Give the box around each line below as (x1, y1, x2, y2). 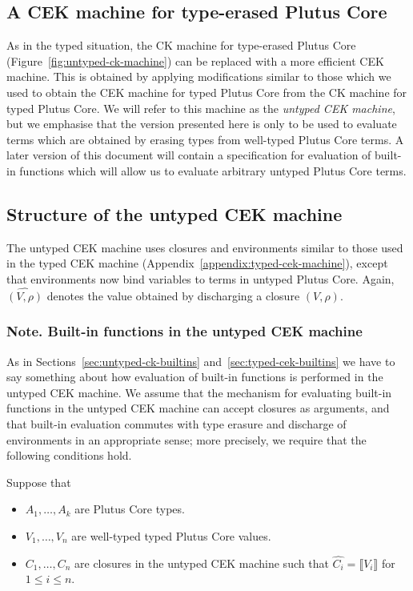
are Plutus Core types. (74, 501, 185, 517)
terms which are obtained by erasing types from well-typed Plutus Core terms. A (6, 131, 404, 147)
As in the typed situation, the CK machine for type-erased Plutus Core (6, 37, 356, 54)
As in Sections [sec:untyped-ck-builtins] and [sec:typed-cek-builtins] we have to (6, 352, 395, 369)
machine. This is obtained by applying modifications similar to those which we (6, 68, 391, 85)
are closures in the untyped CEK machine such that (74, 554, 329, 571)
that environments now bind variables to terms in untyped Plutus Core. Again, (6, 270, 395, 287)
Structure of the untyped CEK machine (6, 201, 343, 226)
